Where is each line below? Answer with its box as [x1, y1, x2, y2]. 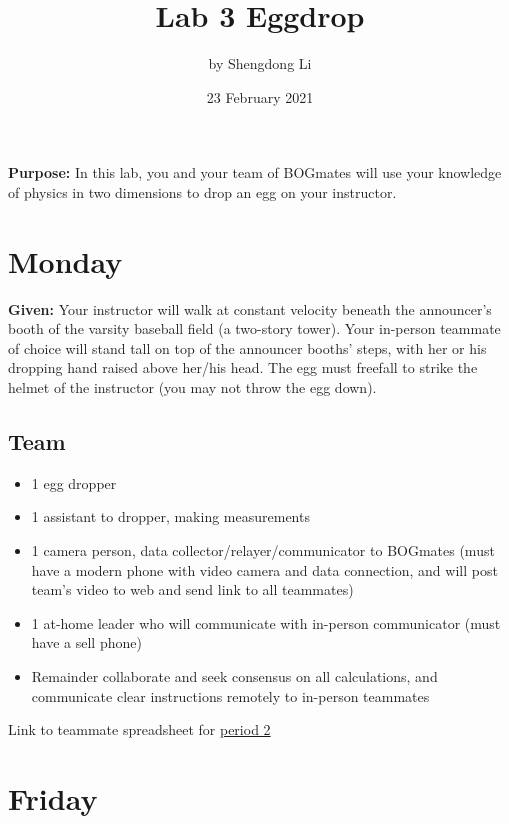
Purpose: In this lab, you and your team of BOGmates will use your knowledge [8, 162, 502, 183]
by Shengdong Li [208, 53, 312, 74]
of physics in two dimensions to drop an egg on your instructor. [8, 181, 397, 202]
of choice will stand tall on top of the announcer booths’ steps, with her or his [8, 337, 487, 358]
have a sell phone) [31, 632, 142, 653]
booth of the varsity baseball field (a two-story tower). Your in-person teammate [8, 318, 501, 339]
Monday [8, 240, 123, 281]
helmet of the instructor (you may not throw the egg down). [8, 377, 377, 397]
